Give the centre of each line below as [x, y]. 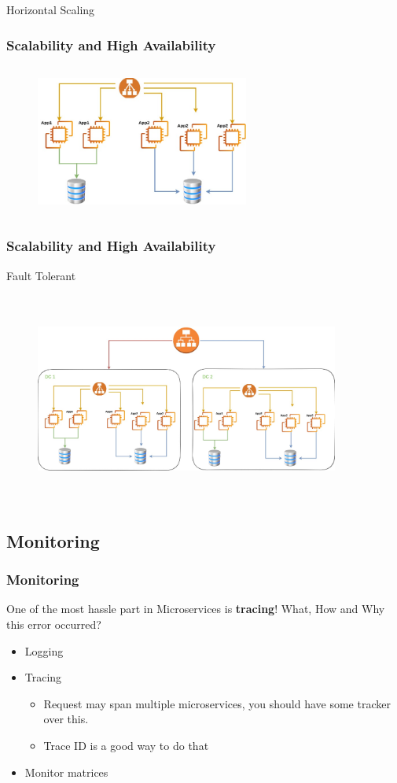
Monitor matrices [66, 772]
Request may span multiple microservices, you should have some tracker [217, 703]
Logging [44, 650]
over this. [66, 719]
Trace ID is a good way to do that [126, 745]
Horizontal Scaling [51, 9]
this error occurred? [54, 624]
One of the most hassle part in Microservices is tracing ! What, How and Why [196, 609]
